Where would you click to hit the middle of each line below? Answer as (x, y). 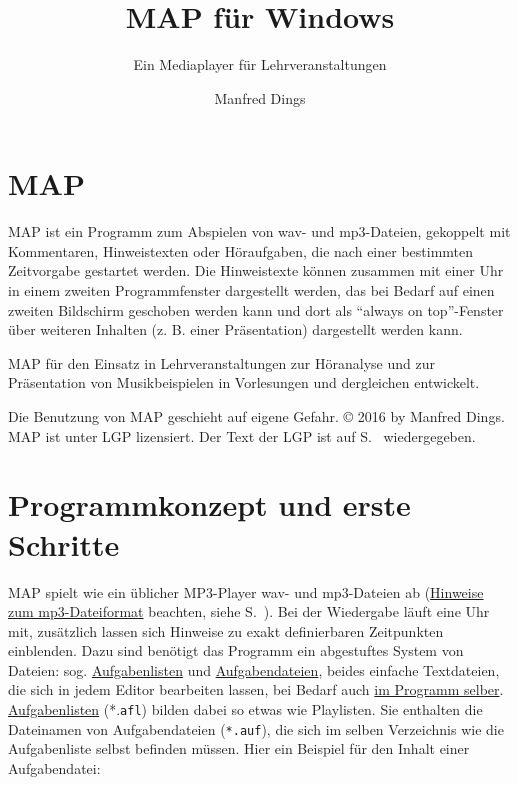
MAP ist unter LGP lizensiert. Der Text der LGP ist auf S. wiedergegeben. (242, 435)
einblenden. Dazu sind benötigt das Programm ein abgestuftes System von (236, 650)
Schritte (64, 543)
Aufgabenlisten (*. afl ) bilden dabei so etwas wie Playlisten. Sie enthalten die (245, 709)
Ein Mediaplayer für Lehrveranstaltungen (260, 64)
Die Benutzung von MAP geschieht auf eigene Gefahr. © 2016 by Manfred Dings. (256, 416)
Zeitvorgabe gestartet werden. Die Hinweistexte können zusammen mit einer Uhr (256, 270)
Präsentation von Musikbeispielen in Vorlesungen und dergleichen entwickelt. (244, 382)
